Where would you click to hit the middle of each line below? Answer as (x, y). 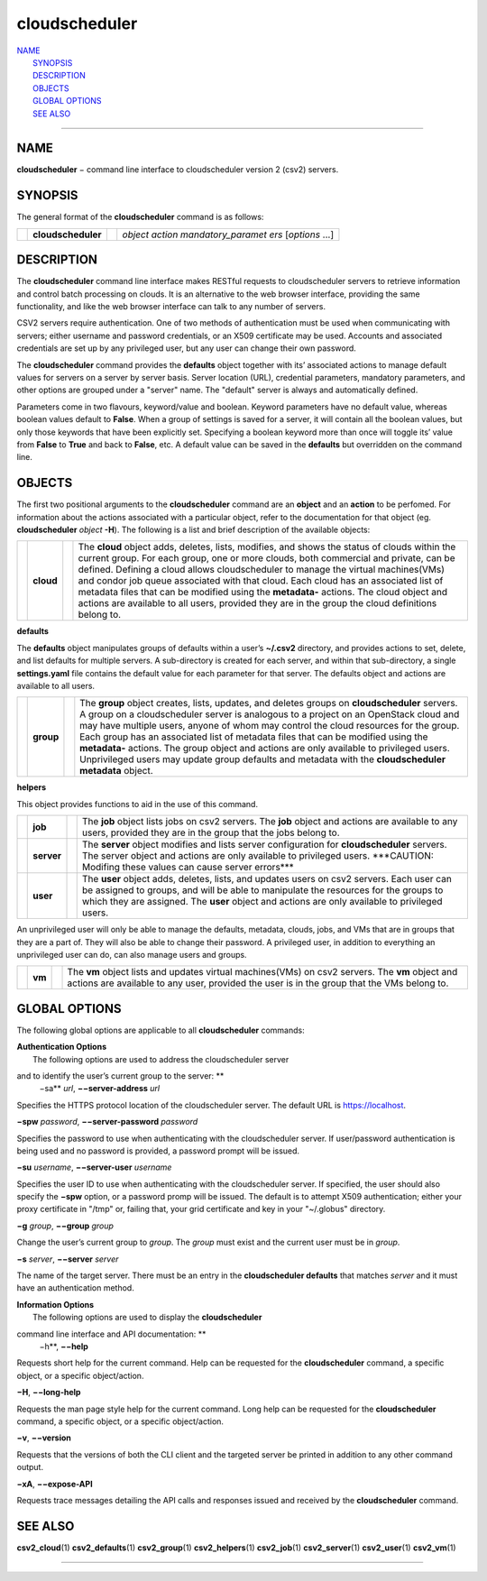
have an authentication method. (75, 1288)
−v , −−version (44, 1438)
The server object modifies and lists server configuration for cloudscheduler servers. (264, 845)
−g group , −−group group (65, 1226)
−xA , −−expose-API (55, 1484)
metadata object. (116, 771)
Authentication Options (62, 1047)
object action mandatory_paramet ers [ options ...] (228, 234)
